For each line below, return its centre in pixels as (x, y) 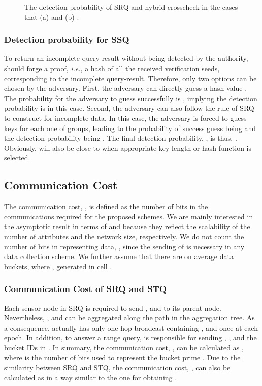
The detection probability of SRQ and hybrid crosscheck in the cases (131, 7)
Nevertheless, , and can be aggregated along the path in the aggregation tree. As (129, 318)
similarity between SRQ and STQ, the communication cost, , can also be (117, 367)
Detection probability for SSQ (67, 39)
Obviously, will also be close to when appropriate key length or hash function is (128, 148)
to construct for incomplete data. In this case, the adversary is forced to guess (125, 118)
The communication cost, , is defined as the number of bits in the (106, 206)
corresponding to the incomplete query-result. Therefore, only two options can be (130, 78)
